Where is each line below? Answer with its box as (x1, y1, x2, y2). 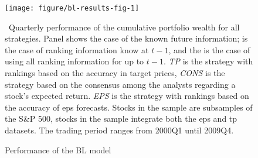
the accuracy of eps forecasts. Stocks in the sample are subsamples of (5, 101, 253, 113)
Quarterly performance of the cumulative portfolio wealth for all (8, 20, 240, 33)
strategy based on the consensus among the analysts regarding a (5, 78, 236, 90)
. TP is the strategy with (163, 55, 253, 67)
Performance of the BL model (5, 143, 111, 156)
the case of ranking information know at (5, 43, 149, 56)
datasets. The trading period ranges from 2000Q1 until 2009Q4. (5, 124, 234, 136)
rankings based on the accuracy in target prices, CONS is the (5, 67, 225, 79)
